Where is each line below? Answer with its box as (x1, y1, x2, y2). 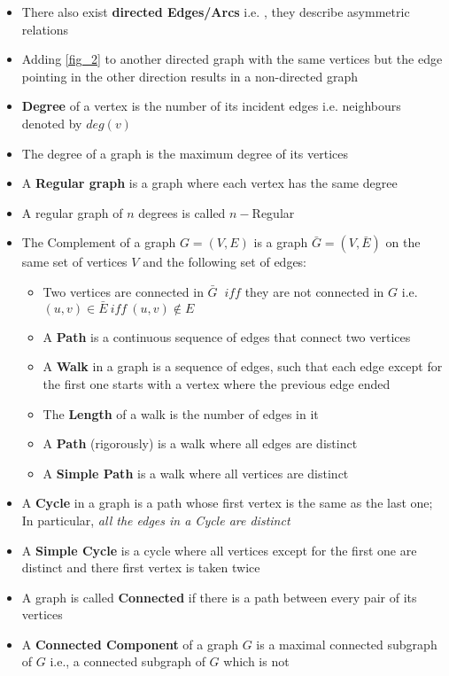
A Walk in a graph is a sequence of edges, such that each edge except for (43, 357, 443, 376)
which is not (223, 652, 290, 671)
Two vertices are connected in (43, 282, 204, 300)
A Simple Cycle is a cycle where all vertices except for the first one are (21, 540, 417, 559)
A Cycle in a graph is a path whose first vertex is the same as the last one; (21, 493, 433, 512)
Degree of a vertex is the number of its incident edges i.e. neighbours (21, 97, 401, 115)
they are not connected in (244, 282, 384, 300)
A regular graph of (21, 203, 123, 221)
